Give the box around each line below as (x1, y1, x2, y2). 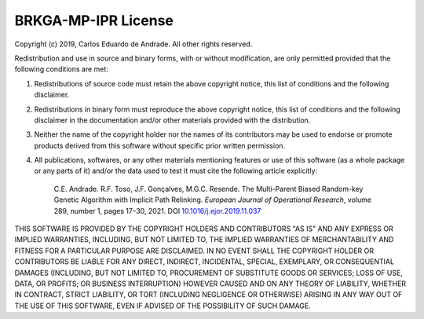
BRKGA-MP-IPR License (14, 12, 174, 29)
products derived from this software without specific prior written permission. (34, 141, 286, 150)
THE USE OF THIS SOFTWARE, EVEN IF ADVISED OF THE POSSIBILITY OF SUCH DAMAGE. (14, 301, 312, 310)
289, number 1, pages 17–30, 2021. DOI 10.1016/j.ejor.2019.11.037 (53, 206, 261, 215)
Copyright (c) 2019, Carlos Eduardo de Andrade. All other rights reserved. (14, 39, 253, 49)
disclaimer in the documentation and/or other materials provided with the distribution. (34, 115, 311, 125)
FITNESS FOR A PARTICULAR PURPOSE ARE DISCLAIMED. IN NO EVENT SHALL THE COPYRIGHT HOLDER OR (14, 246, 375, 255)
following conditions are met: (14, 64, 109, 74)
